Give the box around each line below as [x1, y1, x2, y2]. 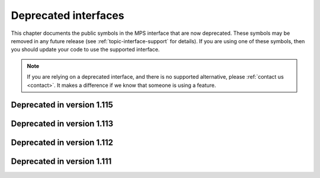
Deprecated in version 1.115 [11, 100, 114, 110]
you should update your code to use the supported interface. [11, 46, 160, 53]
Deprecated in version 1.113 [11, 119, 114, 129]
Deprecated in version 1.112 [11, 138, 114, 148]
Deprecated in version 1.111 [11, 157, 112, 167]
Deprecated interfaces [11, 9, 124, 22]
